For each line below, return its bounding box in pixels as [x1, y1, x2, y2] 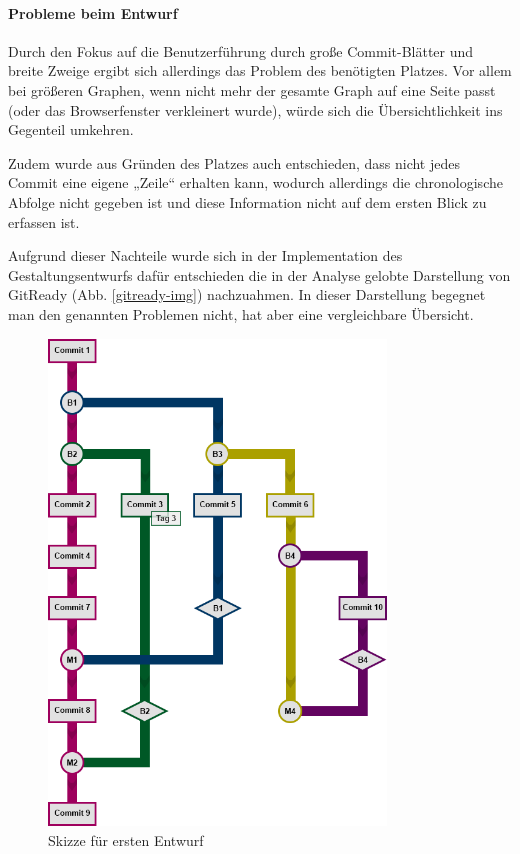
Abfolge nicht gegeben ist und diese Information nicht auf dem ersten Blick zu [8, 191, 487, 212]
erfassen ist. [8, 211, 80, 232]
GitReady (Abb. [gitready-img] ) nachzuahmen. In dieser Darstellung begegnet [8, 284, 486, 305]
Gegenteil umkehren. [8, 119, 134, 140]
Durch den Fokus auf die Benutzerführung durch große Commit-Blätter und [8, 40, 474, 61]
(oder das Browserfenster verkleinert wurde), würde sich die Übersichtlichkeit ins [8, 99, 503, 120]
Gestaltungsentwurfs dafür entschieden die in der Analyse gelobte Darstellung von [8, 264, 511, 285]
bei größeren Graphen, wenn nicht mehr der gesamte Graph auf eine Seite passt [8, 79, 496, 100]
